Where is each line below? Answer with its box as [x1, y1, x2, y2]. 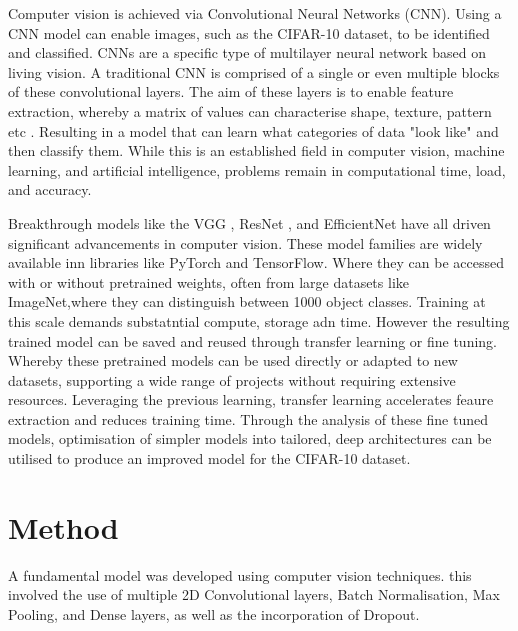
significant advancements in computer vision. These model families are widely [8, 232, 483, 253]
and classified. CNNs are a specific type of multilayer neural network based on [8, 42, 487, 63]
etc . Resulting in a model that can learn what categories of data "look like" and [8, 120, 499, 141]
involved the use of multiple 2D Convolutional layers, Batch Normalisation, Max [8, 584, 500, 605]
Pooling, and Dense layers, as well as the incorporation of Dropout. [8, 603, 420, 624]
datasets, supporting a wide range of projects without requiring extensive [8, 369, 456, 390]
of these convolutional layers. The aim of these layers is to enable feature [8, 81, 454, 102]
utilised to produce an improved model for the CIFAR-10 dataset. [8, 448, 411, 469]
